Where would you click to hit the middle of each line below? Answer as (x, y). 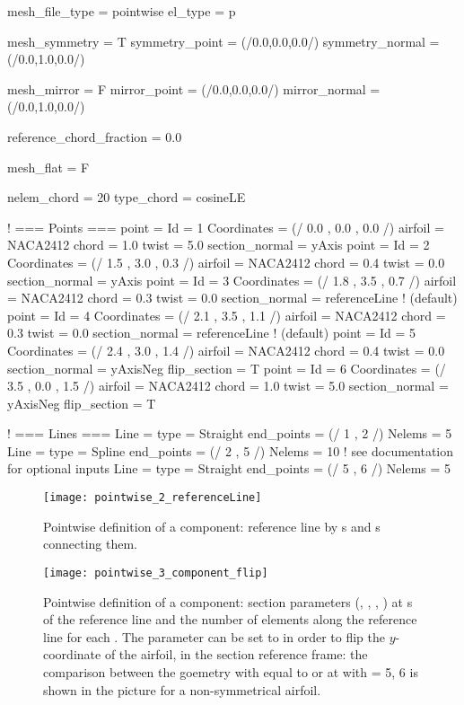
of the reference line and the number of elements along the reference (230, 619)
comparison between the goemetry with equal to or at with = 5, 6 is (231, 671)
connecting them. (90, 544)
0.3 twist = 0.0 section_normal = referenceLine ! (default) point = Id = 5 (212, 333)
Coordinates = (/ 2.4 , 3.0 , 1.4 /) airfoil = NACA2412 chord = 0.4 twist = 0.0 (226, 350)
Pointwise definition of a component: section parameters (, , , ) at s (228, 601)
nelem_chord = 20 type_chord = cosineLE (127, 197)
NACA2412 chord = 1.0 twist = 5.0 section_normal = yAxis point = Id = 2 (219, 245)
